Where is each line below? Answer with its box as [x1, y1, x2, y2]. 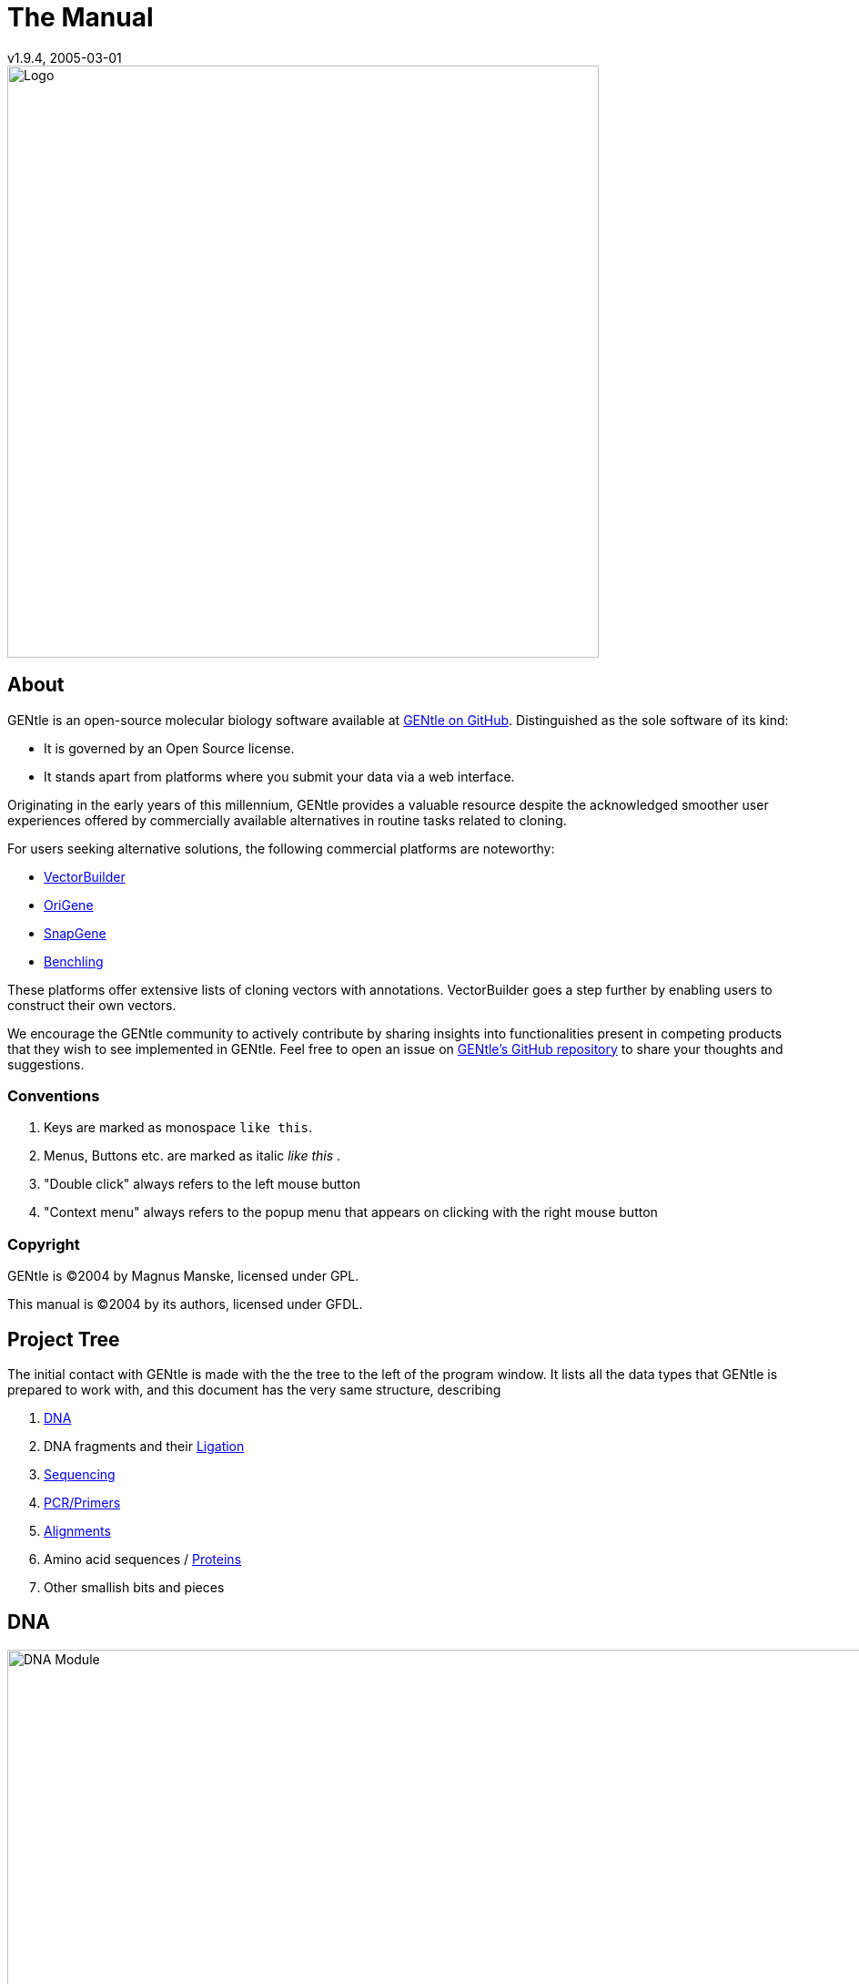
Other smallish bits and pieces [44, 1579, 225, 1595]
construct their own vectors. [7, 997, 177, 1013]
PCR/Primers [44, 1494, 121, 1510]
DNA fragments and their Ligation [44, 1437, 245, 1454]
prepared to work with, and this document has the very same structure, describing [7, 1381, 501, 1397]
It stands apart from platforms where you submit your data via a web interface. [44, 768, 515, 784]
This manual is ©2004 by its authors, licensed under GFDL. [7, 1296, 363, 1313]
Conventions [7, 1086, 100, 1105]
